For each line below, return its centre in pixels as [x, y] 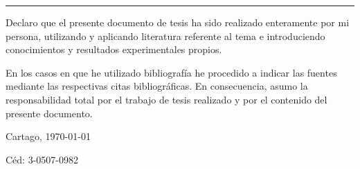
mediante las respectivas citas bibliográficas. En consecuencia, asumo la [157, 86]
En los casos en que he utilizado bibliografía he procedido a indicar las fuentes [171, 72]
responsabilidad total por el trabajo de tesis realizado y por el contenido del [166, 99]
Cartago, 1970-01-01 [48, 136]
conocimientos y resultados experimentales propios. [114, 49]
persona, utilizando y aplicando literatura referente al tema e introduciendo [165, 36]
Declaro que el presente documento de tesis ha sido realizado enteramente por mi [178, 22]
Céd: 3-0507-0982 [42, 159]
